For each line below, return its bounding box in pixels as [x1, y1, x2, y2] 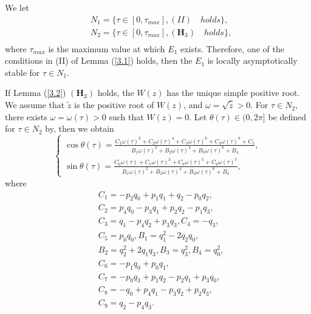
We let [5, 1, 29, 13]
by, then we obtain [45, 122, 114, 135]
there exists [5, 110, 47, 123]
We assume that [5, 98, 65, 111]
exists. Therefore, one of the [180, 42, 284, 55]
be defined [268, 110, 307, 123]
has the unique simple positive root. [166, 86, 300, 99]
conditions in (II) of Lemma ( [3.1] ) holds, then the [5, 54, 193, 67]
